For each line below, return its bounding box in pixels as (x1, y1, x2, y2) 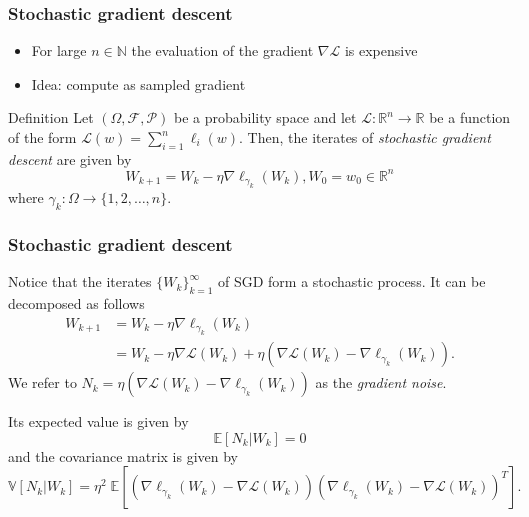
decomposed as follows (8, 293, 145, 314)
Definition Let (8, 107, 94, 128)
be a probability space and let (174, 107, 357, 128)
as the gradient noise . (315, 372, 447, 393)
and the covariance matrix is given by (8, 445, 238, 466)
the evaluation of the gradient (131, 40, 314, 61)
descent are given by (8, 148, 132, 169)
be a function (429, 107, 511, 128)
